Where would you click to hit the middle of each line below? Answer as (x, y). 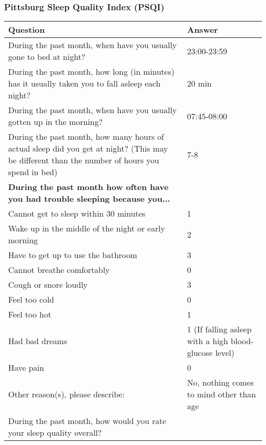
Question (27, 30)
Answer (202, 30)
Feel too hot (30, 314)
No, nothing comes (220, 383)
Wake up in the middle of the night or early (87, 228)
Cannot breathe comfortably (59, 270)
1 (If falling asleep (219, 329)
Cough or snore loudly (48, 285)
